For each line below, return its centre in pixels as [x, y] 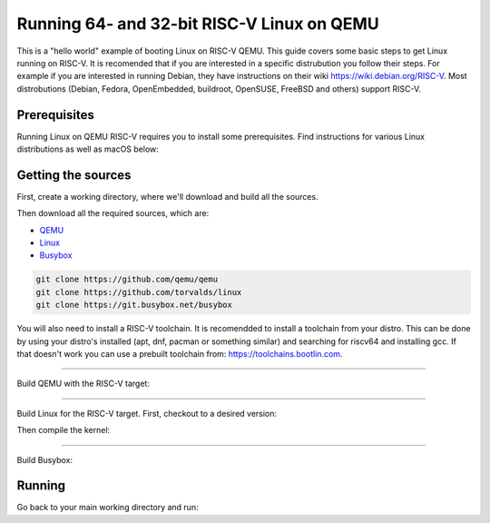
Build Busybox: [44, 459]
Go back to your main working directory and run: [108, 508]
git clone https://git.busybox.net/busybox [134, 305]
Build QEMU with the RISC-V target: [83, 384]
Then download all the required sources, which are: [113, 213]
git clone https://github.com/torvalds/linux [139, 292]
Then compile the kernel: [64, 430]
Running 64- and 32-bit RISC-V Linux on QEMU [198, 24]
